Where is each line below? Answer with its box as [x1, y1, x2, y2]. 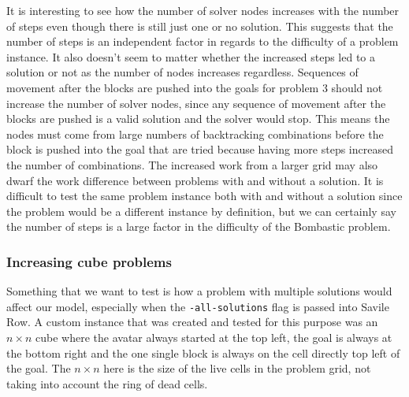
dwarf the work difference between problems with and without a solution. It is [6, 172, 384, 188]
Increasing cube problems [6, 251, 172, 271]
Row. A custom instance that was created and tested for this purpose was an [6, 314, 378, 330]
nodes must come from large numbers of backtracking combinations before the [6, 125, 384, 142]
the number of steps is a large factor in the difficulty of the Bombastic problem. [6, 218, 391, 235]
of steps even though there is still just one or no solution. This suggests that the [6, 17, 393, 34]
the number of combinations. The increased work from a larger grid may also [6, 156, 378, 173]
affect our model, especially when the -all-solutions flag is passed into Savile [6, 298, 389, 314]
